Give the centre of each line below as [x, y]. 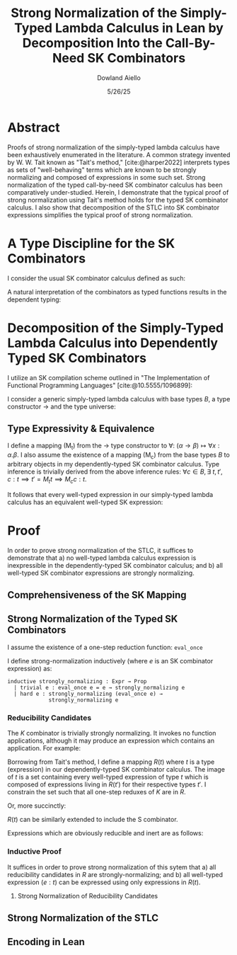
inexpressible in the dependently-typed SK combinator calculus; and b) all [115, 565]
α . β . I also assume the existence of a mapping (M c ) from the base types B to [118, 456]
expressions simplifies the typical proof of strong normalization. [100, 215]
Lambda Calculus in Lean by [140, 28]
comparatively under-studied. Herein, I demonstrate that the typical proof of [118, 192]
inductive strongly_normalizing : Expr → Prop [77, 681]
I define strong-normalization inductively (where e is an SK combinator [110, 661]
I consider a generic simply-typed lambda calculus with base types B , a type [119, 399]
